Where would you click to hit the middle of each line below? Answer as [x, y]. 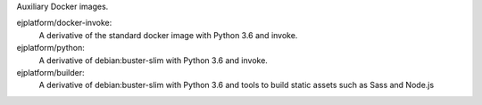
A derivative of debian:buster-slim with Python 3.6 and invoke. [153, 60]
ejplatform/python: [50, 48]
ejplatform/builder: [50, 72]
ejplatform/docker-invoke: [64, 23]
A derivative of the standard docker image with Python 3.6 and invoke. [168, 35]
